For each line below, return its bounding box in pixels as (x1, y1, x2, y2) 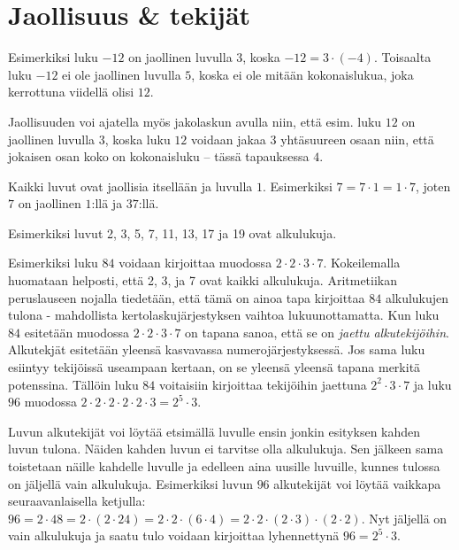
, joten (416, 176, 451, 195)
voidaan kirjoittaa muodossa (119, 253, 272, 272)
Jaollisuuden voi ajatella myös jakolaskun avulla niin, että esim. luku (8, 112, 382, 130)
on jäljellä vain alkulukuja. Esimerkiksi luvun (8, 474, 253, 492)
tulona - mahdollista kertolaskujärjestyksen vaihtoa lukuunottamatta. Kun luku (8, 306, 440, 324)
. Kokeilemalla (323, 253, 401, 272)
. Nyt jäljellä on (361, 508, 448, 527)
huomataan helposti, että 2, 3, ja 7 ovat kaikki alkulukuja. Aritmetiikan (8, 271, 398, 290)
